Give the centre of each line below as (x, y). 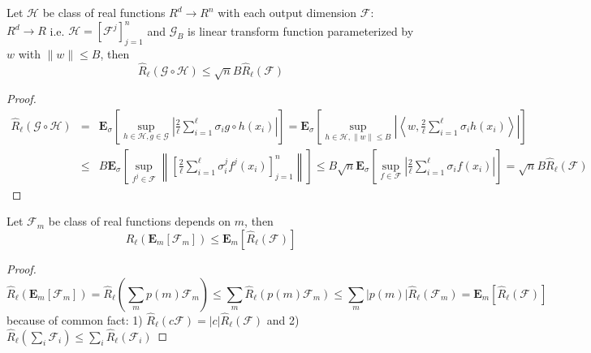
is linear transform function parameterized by (301, 30)
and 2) (283, 319)
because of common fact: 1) (75, 319)
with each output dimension (287, 12)
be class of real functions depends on (140, 221)
